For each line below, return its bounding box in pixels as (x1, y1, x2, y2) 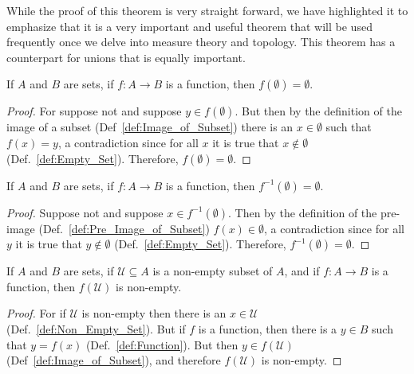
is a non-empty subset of (152, 263, 273, 279)
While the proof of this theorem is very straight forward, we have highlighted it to (6, 2, 408, 18)
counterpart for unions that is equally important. (6, 49, 246, 65)
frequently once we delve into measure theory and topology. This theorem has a (6, 33, 396, 50)
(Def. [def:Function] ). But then (85, 336, 239, 353)
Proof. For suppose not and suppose (6, 103, 182, 119)
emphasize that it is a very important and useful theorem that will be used (6, 18, 373, 34)
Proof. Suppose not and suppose (6, 204, 164, 220)
